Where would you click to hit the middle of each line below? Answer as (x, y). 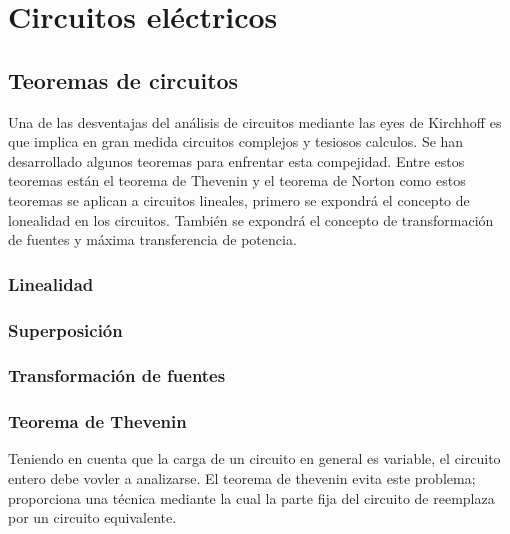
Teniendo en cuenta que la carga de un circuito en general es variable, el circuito (254, 458)
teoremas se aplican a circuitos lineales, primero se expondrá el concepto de (239, 199)
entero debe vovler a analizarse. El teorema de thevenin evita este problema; (242, 478)
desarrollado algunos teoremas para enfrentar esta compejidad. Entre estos (236, 160)
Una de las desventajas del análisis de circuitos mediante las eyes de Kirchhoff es (255, 121)
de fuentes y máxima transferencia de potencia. (152, 239)
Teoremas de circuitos (123, 79)
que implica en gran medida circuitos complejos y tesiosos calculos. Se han (236, 141)
